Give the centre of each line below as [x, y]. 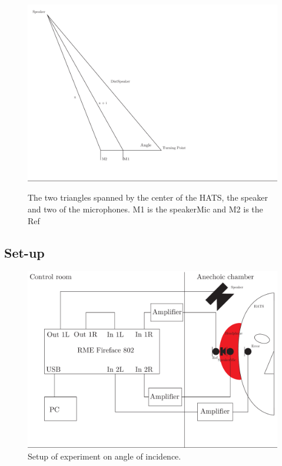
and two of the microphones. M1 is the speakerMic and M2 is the [145, 209]
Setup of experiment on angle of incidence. [104, 456]
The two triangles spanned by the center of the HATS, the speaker [148, 197]
